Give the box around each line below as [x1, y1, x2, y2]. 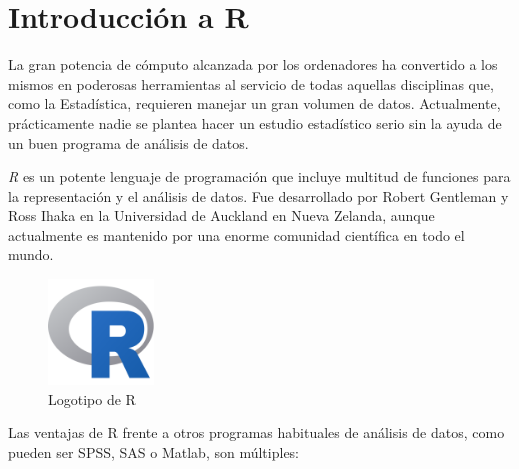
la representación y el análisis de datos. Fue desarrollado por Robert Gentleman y [8, 185, 509, 206]
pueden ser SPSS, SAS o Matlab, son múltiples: [8, 441, 300, 462]
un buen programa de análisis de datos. [8, 132, 249, 153]
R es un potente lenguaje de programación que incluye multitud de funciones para [8, 166, 511, 187]
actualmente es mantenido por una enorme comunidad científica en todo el [8, 224, 465, 245]
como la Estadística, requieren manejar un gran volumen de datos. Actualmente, [8, 93, 501, 114]
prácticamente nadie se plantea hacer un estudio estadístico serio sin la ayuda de [8, 112, 502, 133]
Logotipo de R [48, 388, 136, 409]
